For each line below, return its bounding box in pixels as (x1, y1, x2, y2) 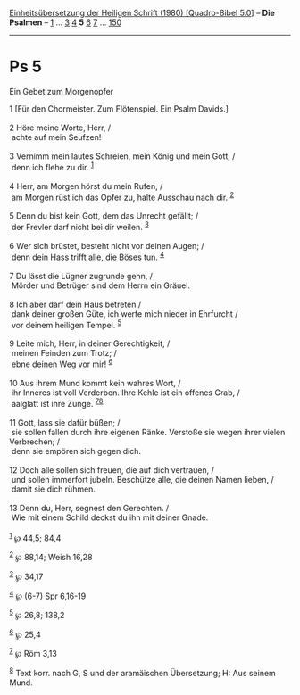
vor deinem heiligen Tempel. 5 (11, 318, 122, 330)
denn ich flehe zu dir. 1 (11, 160, 94, 172)
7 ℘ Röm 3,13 (9, 647, 58, 659)
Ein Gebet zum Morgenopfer (9, 86, 114, 96)
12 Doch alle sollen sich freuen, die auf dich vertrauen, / (9, 464, 214, 476)
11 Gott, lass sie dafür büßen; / (9, 417, 121, 427)
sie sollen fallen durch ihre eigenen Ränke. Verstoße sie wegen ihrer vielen (11, 426, 286, 437)
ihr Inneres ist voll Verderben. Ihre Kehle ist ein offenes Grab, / (11, 387, 241, 398)
